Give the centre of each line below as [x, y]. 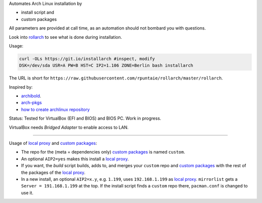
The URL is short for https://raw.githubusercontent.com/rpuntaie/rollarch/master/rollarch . [116, 78]
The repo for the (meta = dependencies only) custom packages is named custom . [103, 152]
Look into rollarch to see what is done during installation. [65, 37]
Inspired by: [21, 87]
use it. [27, 193]
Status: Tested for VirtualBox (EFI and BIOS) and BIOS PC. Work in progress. [85, 118]
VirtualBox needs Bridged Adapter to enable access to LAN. [69, 127]
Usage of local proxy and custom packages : [53, 143]
